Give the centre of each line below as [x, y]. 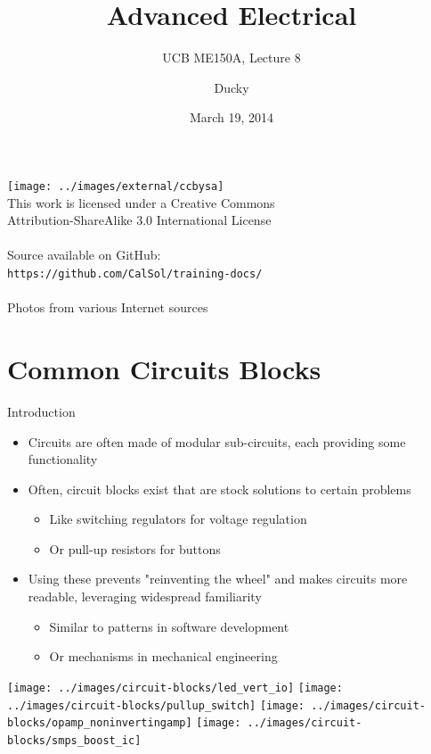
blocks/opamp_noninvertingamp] [100, 723]
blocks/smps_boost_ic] [74, 740]
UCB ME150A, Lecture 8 [232, 58]
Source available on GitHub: [84, 255]
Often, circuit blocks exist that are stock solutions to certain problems [220, 489]
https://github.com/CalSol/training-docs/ [135, 273]
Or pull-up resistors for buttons [135, 548]
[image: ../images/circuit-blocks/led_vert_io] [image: [175, 688]
